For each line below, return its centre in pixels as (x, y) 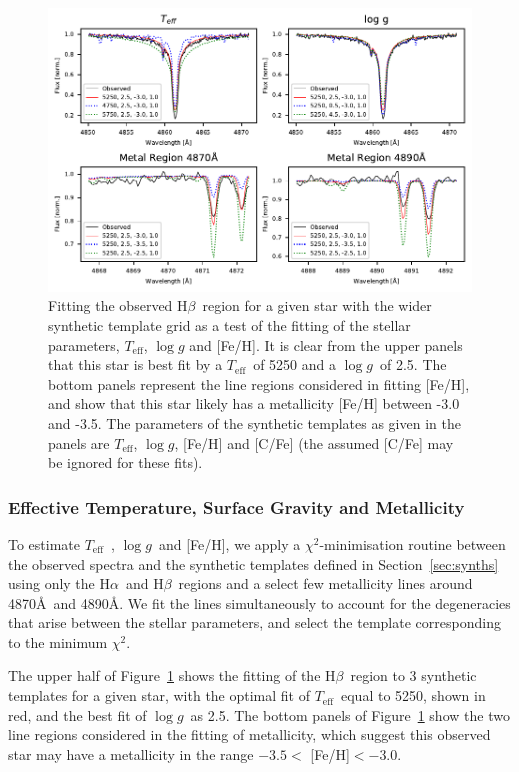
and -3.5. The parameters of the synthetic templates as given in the (254, 422)
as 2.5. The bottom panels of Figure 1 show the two (350, 714)
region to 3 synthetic (413, 675)
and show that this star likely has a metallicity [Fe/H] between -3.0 (254, 403)
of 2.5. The (413, 364)
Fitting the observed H (118, 305)
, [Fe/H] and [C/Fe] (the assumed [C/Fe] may (314, 442)
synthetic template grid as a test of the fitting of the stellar (229, 324)
